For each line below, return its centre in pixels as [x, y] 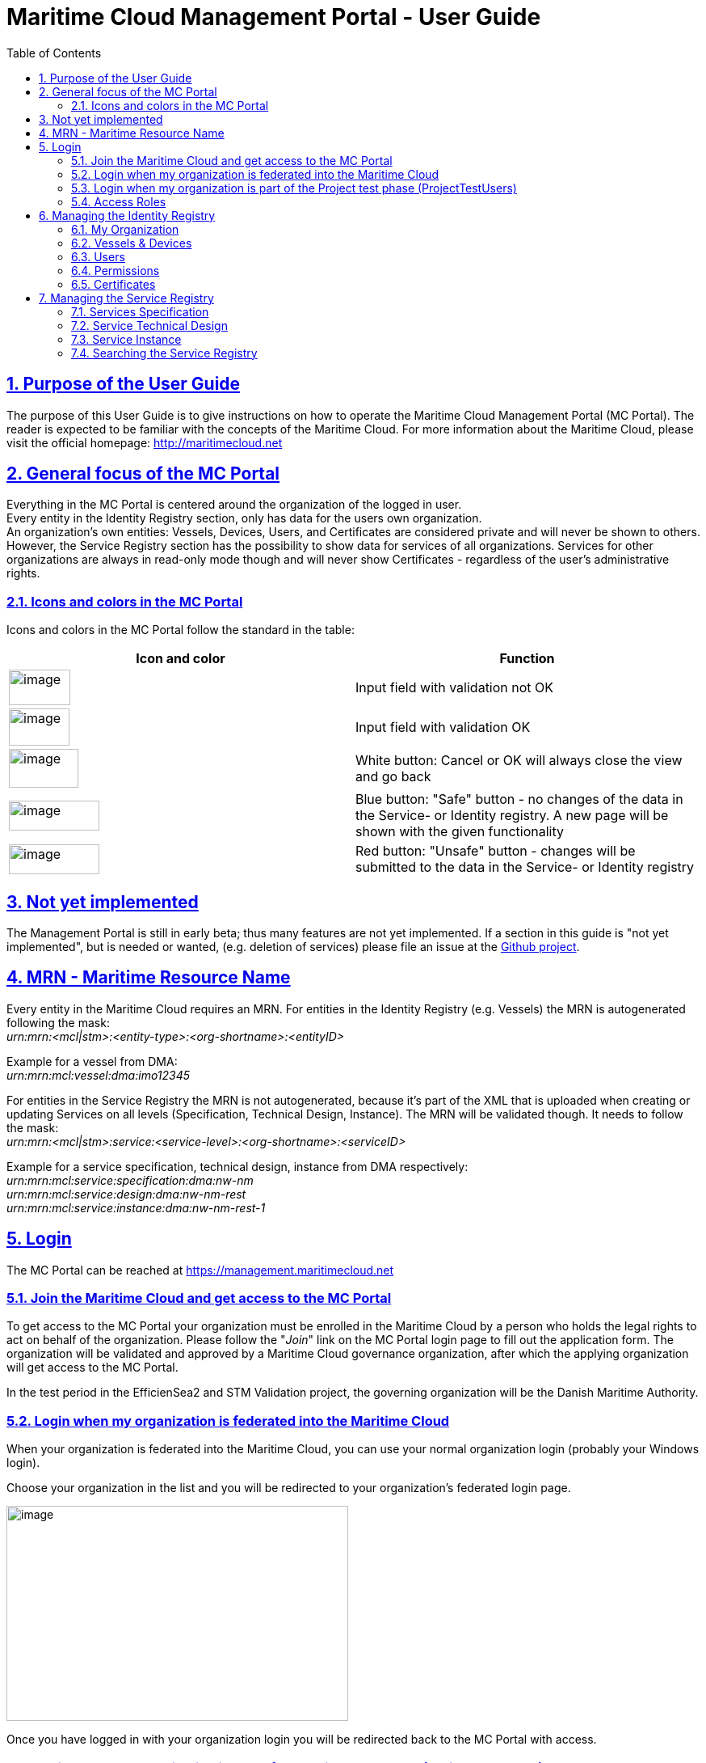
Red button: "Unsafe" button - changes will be [496, 851]
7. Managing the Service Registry [126, 298]
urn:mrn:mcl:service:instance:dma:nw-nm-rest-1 [136, 1207]
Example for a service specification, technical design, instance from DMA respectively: [237, 1166]
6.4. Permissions [116, 270]
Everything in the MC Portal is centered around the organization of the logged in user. [234, 505]
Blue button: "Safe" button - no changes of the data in [519, 799]
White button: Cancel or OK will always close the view [519, 761]
